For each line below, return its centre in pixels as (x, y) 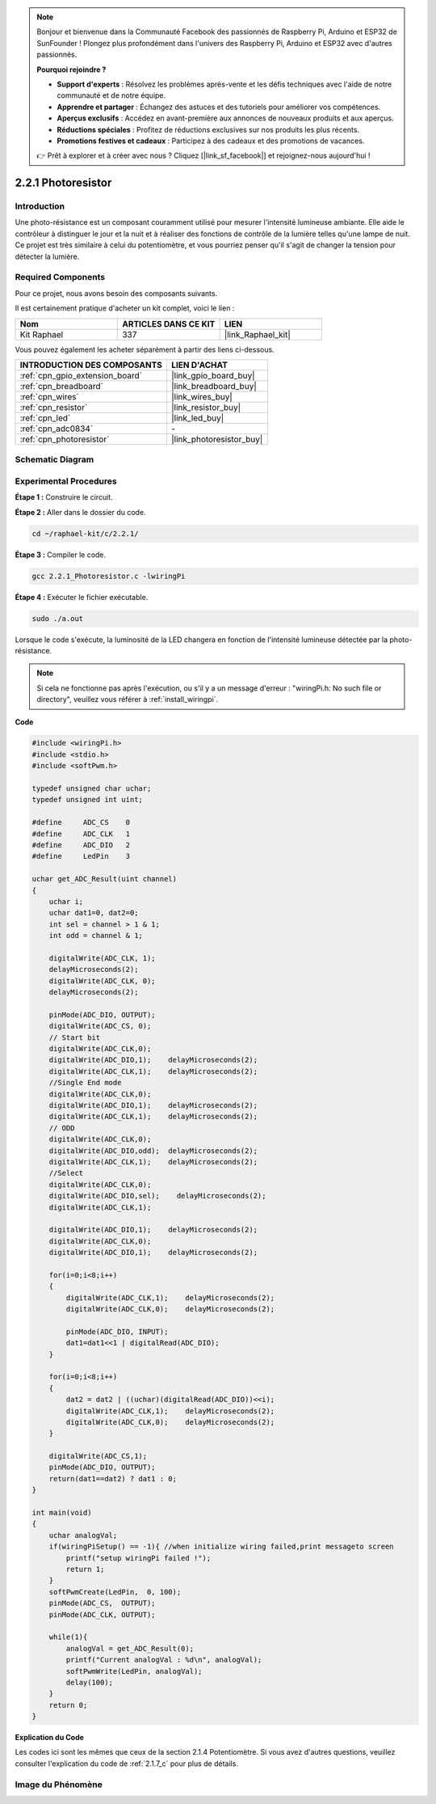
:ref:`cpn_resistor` (54, 407)
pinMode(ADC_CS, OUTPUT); (103, 1603)
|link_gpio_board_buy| (213, 375)
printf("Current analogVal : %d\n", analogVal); (164, 1660)
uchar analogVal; (83, 1535)
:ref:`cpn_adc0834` (57, 429)
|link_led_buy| (197, 418)
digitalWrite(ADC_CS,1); (98, 1456)
